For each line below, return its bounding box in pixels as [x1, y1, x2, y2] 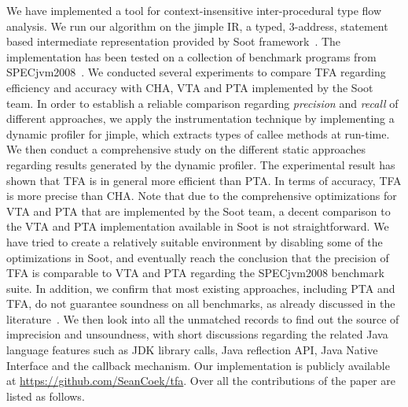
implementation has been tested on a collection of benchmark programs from [6, 48, 377, 65]
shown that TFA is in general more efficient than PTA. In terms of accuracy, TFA [6, 172, 402, 188]
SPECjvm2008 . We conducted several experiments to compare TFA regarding [6, 64, 386, 80]
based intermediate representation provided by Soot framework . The [6, 33, 341, 50]
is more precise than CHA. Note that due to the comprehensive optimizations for [6, 187, 397, 204]
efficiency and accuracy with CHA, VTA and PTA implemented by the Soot [6, 79, 373, 95]
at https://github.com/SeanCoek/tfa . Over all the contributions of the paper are [6, 372, 396, 389]
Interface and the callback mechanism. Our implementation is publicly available [6, 357, 390, 373]
